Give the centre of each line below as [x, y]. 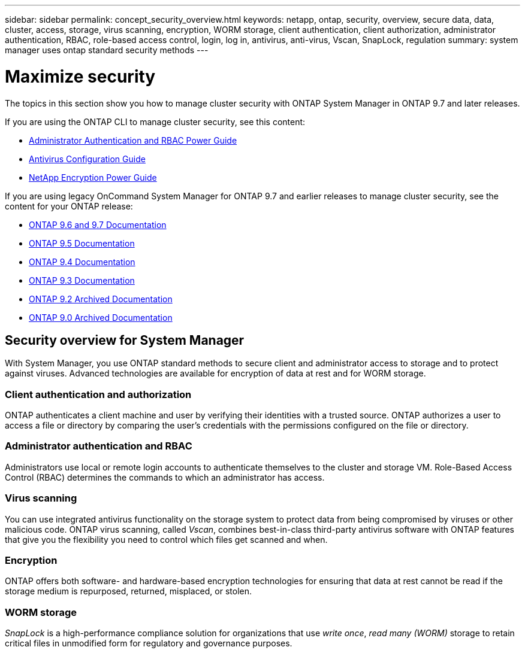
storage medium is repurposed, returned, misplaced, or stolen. [129, 591]
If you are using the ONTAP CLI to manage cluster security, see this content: [155, 122]
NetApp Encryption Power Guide [93, 177]
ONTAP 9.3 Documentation [82, 280]
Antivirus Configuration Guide [87, 159]
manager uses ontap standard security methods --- [107, 50]
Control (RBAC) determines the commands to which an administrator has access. [165, 477]
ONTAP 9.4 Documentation [82, 262]
